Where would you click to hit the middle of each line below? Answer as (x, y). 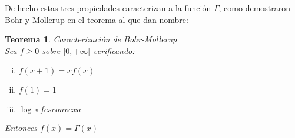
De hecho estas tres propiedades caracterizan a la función (108, 8)
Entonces (21, 128)
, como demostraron (255, 8)
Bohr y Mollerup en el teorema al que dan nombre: (97, 19)
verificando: (114, 50)
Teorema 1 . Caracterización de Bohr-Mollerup (91, 39)
